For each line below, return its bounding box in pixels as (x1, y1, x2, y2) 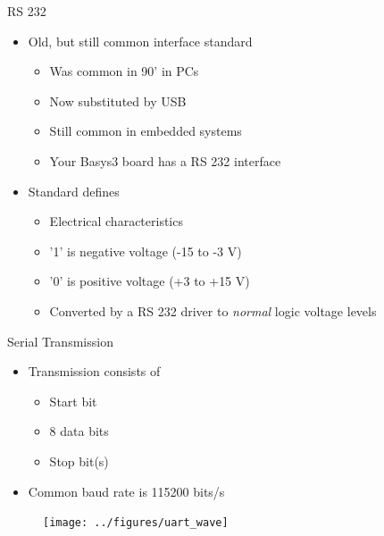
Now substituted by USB (49, 91, 187, 110)
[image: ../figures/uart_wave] (43, 516, 229, 530)
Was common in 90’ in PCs (49, 62, 199, 80)
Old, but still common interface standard (28, 31, 253, 50)
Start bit (49, 391, 97, 410)
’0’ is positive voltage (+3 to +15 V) (49, 272, 250, 290)
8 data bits (49, 422, 109, 440)
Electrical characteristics (49, 212, 183, 230)
